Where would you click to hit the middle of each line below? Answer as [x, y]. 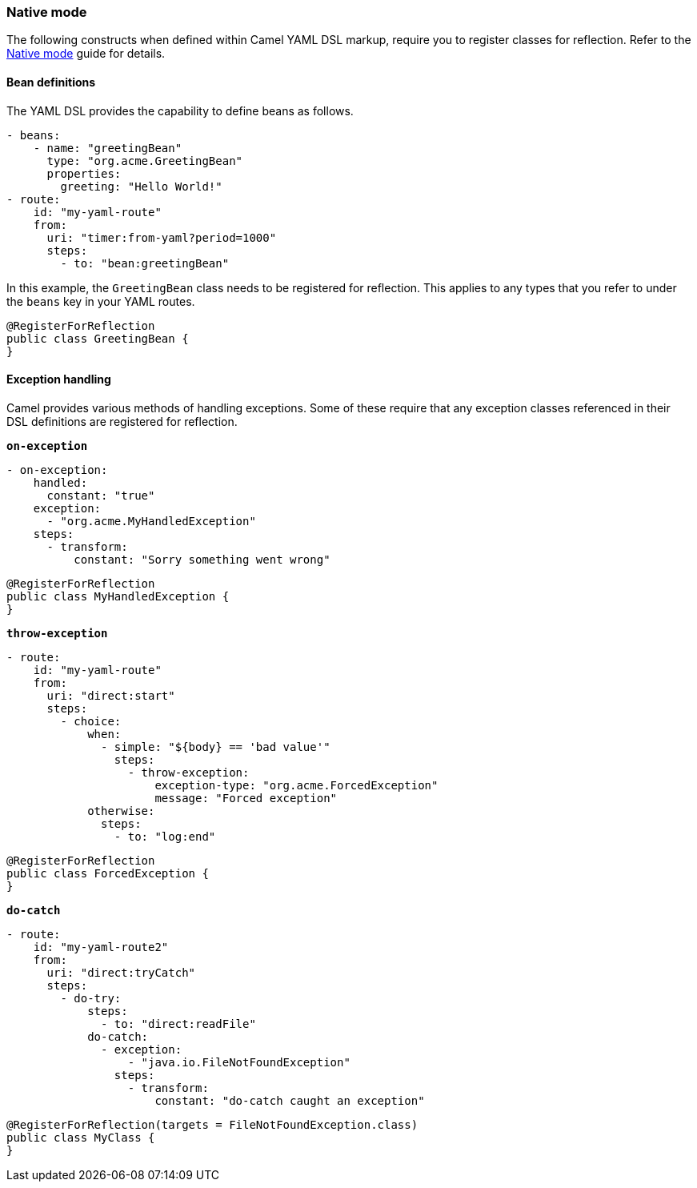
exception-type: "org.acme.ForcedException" [296, 785]
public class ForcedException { [108, 873]
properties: [84, 173]
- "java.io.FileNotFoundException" [239, 1062]
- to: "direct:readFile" [178, 1023]
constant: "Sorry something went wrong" [202, 559]
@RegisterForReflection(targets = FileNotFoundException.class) [212, 1124]
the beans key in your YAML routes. [101, 301]
